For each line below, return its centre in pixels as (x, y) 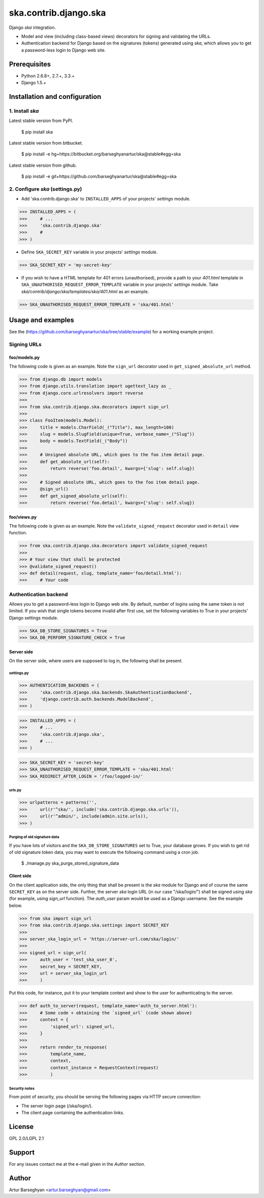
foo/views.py (23, 517)
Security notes (22, 1088)
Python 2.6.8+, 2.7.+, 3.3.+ (48, 75)
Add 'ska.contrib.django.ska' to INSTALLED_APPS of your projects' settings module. (106, 199)
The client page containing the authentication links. (73, 1112)
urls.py (15, 790)
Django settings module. (33, 618)
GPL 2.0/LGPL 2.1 (26, 1138)
